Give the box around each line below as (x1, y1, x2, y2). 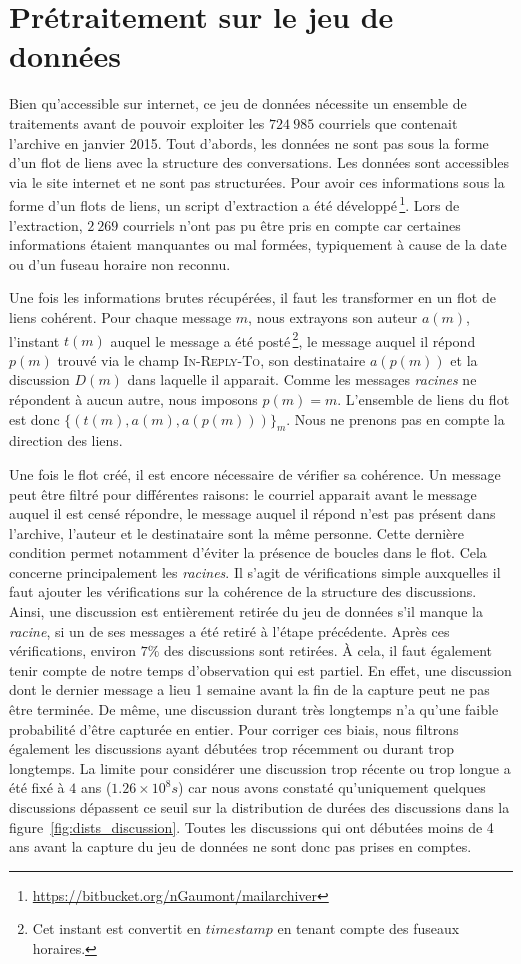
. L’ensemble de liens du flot (337, 388, 510, 409)
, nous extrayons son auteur (248, 306, 418, 327)
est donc (9, 408, 60, 429)
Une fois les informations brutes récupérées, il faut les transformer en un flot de (9, 287, 496, 308)
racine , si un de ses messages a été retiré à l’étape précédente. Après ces (9, 620, 450, 641)
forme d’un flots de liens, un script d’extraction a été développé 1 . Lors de (9, 192, 460, 215)
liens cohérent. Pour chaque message (9, 306, 232, 327)
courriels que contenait (318, 112, 458, 133)
